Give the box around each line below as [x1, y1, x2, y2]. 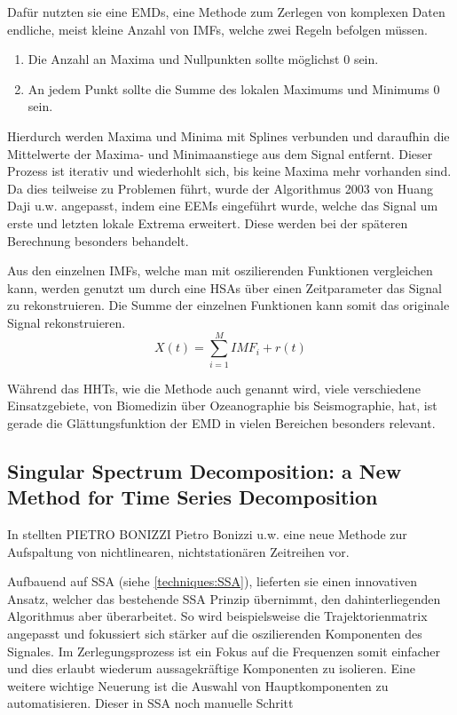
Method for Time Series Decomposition [7, 483, 378, 511]
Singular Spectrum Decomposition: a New [7, 457, 402, 484]
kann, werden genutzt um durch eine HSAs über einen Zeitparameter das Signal [7, 278, 442, 297]
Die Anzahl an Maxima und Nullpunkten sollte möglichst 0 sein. [28, 50, 379, 68]
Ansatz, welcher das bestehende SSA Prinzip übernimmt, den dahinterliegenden [7, 589, 441, 608]
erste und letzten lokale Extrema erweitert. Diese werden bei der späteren [7, 213, 408, 232]
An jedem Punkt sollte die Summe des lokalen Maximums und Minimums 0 [28, 79, 440, 98]
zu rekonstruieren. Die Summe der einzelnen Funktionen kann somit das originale [7, 296, 450, 314]
